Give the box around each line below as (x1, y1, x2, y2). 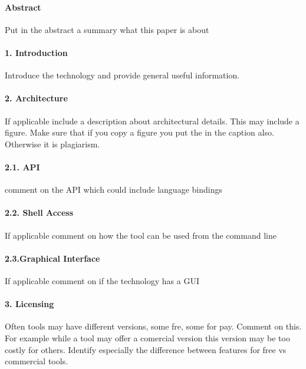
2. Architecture (5, 92, 68, 104)
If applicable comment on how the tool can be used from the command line (5, 229, 277, 241)
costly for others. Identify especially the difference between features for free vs (5, 343, 287, 355)
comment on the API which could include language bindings (5, 183, 222, 196)
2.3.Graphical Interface (5, 252, 100, 264)
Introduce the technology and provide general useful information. (5, 69, 240, 81)
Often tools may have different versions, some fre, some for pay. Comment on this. (5, 320, 302, 332)
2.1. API (5, 160, 40, 173)
